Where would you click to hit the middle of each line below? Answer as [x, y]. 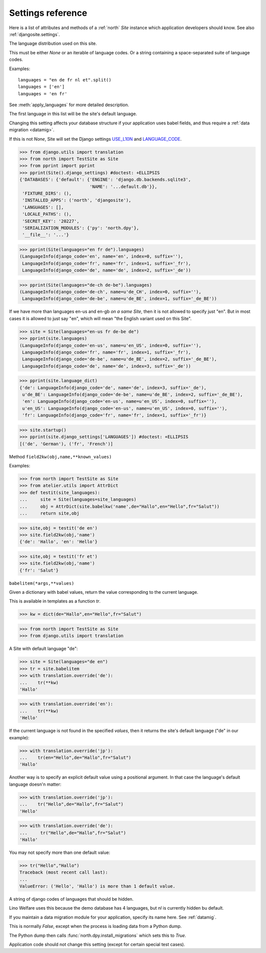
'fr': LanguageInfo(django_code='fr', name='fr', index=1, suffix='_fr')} [115, 415]
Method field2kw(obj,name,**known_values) [60, 457]
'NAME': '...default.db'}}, [123, 187]
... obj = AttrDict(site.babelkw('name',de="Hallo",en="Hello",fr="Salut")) [119, 506]
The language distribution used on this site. [53, 43]
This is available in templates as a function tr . [55, 601]
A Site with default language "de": [44, 648]
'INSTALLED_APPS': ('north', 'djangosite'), [77, 200]
